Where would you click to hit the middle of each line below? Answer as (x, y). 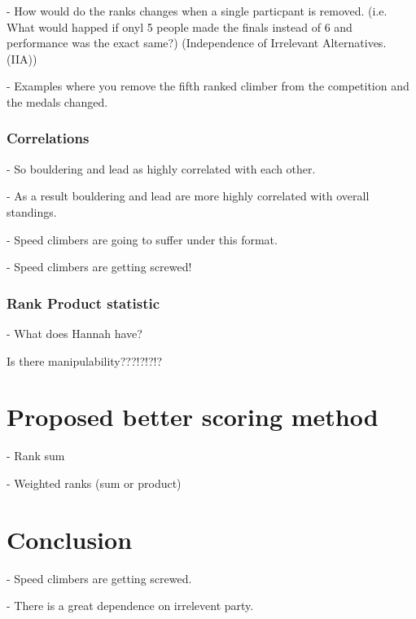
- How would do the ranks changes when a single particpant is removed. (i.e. (197, 11)
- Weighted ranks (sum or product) (94, 483)
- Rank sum (36, 456)
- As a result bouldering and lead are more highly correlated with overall (188, 196)
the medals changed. (57, 101)
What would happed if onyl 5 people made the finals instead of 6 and (180, 26)
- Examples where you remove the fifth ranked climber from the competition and (208, 86)
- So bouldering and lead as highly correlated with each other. (161, 168)
